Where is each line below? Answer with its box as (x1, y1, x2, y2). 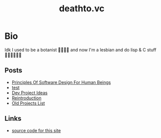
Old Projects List (11, 100, 45, 106)
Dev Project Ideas (11, 89, 47, 96)
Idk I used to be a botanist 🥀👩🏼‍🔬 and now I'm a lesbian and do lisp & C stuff (4, 47, 157, 53)
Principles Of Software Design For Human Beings (11, 79, 111, 85)
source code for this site (11, 127, 61, 133)
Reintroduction (11, 95, 42, 101)
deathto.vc (59, 3, 105, 14)
